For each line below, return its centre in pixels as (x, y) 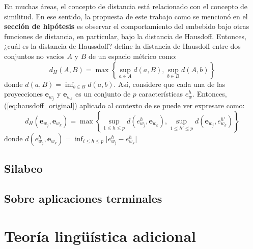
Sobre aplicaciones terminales (83, 198)
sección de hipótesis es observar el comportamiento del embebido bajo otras (127, 26)
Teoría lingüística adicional (100, 236)
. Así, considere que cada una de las (170, 84)
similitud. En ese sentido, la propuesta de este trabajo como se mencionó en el (126, 16)
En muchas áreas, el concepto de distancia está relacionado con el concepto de (126, 6)
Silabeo (23, 168)
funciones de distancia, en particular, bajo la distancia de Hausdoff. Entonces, (125, 36)
